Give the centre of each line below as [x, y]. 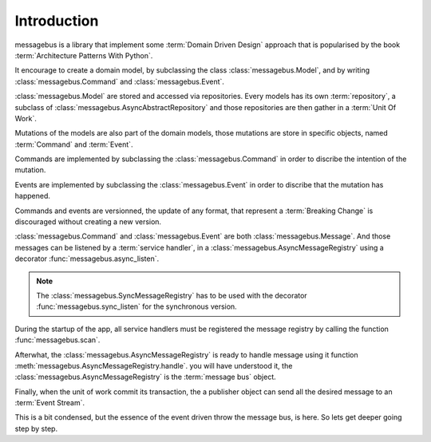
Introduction [57, 21]
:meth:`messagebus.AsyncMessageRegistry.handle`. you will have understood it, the [154, 365]
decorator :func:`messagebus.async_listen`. [87, 258]
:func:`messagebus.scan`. [57, 340]
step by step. [36, 428]
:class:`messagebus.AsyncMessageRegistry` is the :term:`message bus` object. [146, 377]
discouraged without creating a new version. [88, 222]
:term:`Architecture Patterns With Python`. [84, 55]
